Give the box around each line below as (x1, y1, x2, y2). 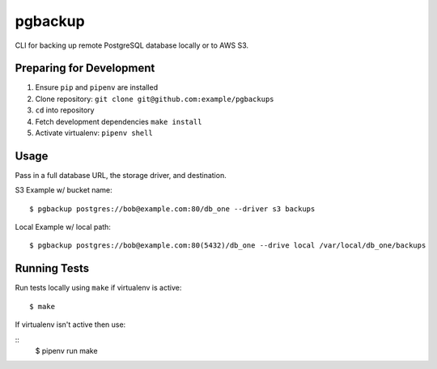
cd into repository (35, 105, 95, 115)
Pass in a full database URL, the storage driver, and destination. (15, 170, 227, 180)
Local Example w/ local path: (15, 223, 111, 232)
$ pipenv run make (35, 346, 98, 355)
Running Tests (15, 261, 89, 275)
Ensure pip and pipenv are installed (35, 83, 158, 92)
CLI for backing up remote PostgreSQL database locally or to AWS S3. (15, 40, 249, 50)
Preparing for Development (15, 61, 155, 75)
